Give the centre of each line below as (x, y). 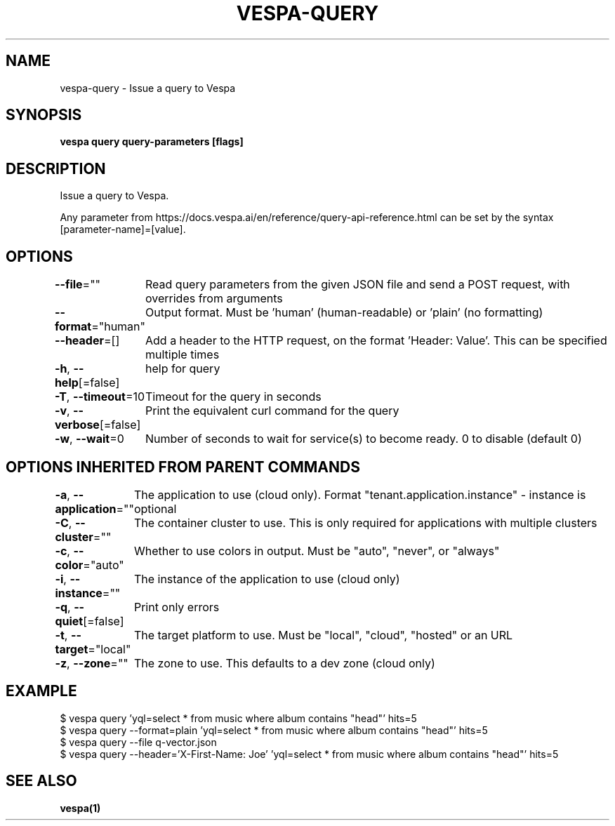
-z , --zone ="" (92, 663)
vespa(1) (80, 808)
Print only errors (177, 607)
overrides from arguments (214, 299)
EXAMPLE (41, 691)
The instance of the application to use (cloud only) (267, 579)
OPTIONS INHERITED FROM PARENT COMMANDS (183, 467)
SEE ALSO (41, 781)
